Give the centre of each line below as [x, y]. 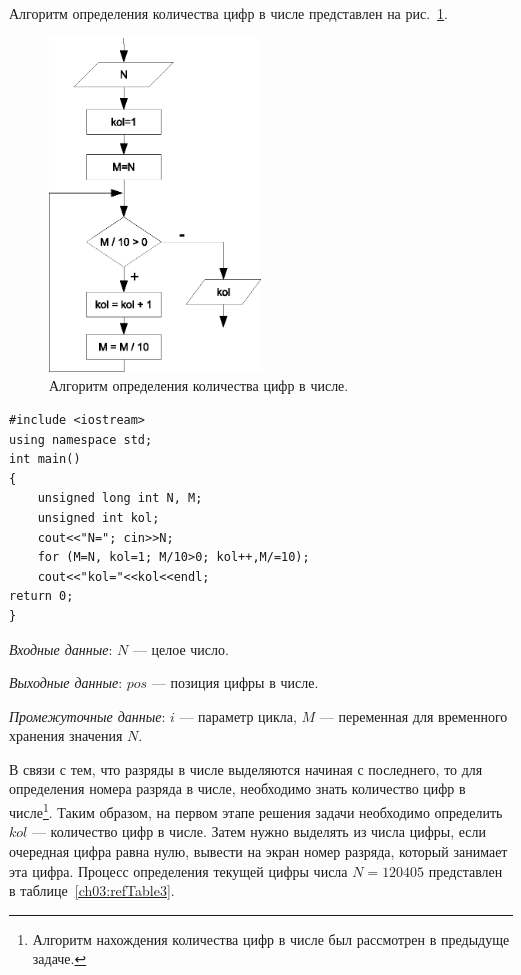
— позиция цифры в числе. [235, 682]
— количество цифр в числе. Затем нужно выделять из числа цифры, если [258, 831]
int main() [45, 459]
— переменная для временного [413, 715]
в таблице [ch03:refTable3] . [92, 890]
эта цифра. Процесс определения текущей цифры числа [178, 870]
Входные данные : [61, 648]
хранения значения [66, 735]
